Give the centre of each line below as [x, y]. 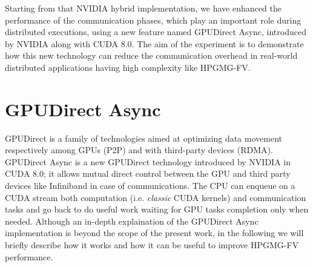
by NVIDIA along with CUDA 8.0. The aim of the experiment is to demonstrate [154, 43]
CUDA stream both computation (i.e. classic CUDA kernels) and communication [156, 197]
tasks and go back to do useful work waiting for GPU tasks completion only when [157, 209]
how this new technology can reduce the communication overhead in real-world [151, 55]
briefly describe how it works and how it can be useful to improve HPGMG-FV [152, 245]
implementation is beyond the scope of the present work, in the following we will [154, 233]
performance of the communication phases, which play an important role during [153, 20]
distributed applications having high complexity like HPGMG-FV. [128, 67]
